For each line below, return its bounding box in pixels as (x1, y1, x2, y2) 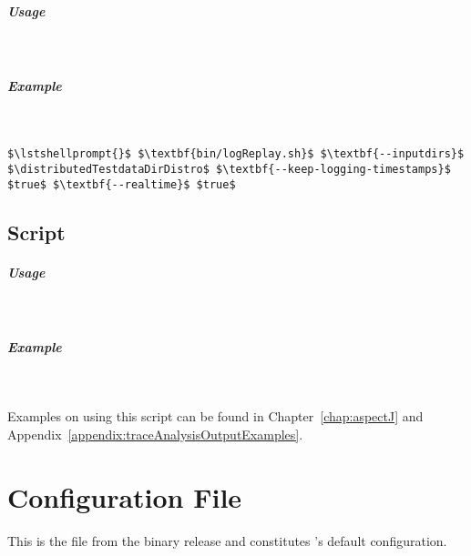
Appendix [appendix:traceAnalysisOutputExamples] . (7, 424, 303, 443)
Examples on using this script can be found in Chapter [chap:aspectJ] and (7, 407, 424, 426)
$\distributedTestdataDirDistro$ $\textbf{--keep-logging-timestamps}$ (7, 162, 451, 176)
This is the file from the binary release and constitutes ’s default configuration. (7, 531, 447, 550)
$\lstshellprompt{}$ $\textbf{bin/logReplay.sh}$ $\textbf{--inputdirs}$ (7, 147, 465, 161)
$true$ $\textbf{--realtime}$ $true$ (7, 177, 236, 191)
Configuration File (7, 478, 242, 515)
